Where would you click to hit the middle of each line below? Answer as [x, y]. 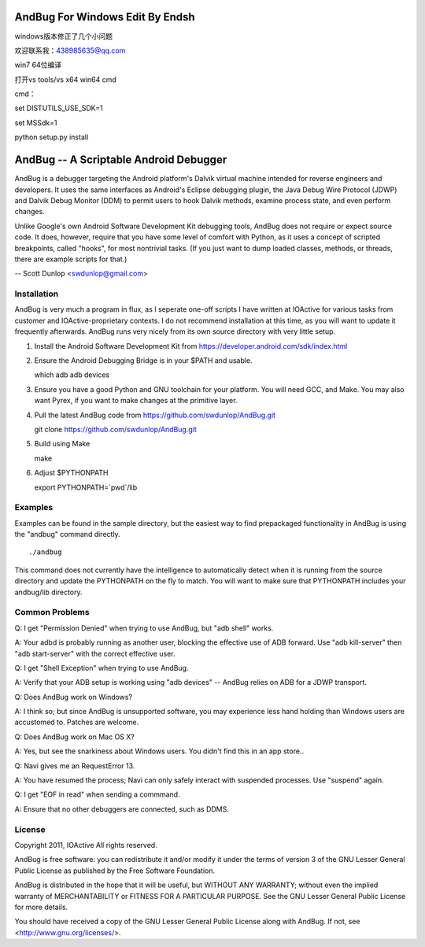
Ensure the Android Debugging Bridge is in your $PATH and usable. [143, 360]
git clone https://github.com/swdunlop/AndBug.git [115, 429]
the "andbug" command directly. [68, 535]
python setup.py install [52, 137]
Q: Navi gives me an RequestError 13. [75, 766]
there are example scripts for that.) [71, 259]
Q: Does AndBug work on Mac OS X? [75, 737]
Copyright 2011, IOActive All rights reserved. [86, 845]
